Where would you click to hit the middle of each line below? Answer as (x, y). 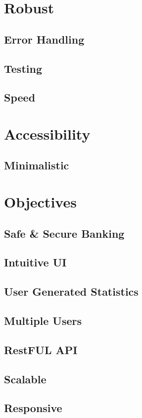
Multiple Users (43, 320)
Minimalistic (37, 165)
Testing (23, 68)
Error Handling (44, 39)
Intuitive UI (35, 262)
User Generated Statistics (71, 291)
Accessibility (47, 133)
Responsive (33, 408)
